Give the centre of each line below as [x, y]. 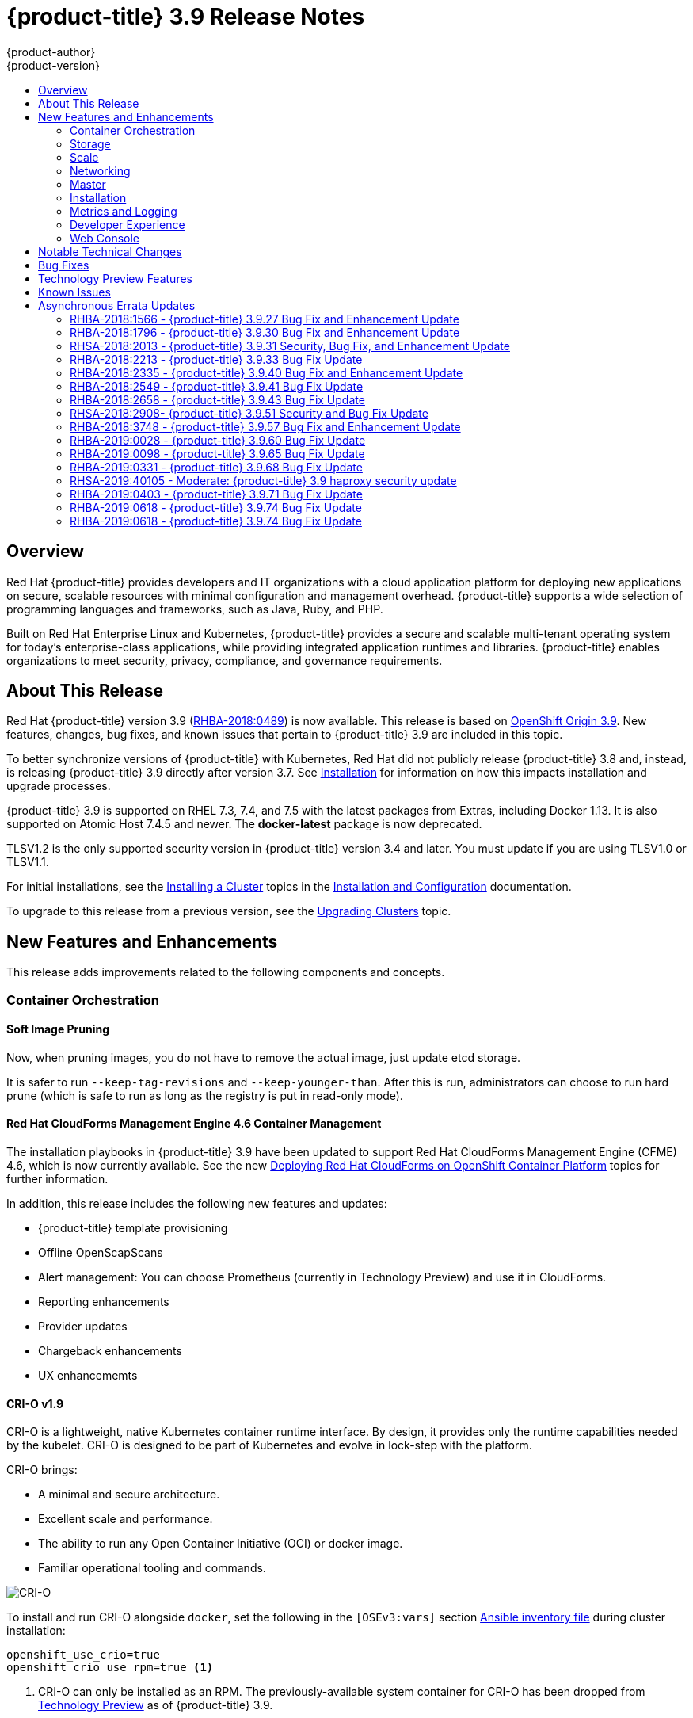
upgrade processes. [59, 786]
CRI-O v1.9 [35, 1403]
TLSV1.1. [28, 862]
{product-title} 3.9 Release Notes [186, 17]
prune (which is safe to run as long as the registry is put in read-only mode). [205, 1095]
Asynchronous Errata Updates [117, 305]
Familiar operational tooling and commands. [152, 1568]
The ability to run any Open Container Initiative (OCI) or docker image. [221, 1544]
